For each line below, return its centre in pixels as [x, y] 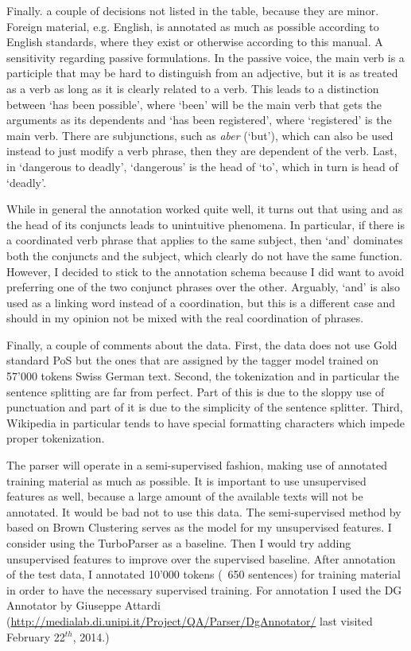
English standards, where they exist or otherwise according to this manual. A [195, 42]
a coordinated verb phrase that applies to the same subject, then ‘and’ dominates [205, 240]
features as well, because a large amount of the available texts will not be [185, 496]
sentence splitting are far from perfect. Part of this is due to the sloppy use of [196, 391]
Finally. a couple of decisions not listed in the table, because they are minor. [193, 10]
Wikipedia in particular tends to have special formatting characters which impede [205, 422]
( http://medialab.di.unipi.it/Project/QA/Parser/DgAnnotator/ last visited [190, 620]
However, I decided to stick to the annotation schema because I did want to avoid [205, 271]
